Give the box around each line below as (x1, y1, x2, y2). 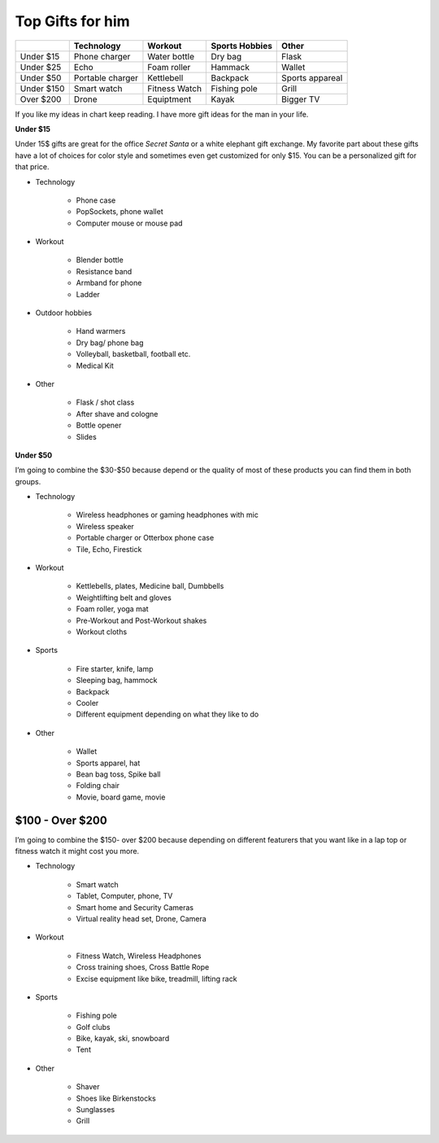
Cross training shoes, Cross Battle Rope (76, 962, 210, 972)
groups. (15, 476, 41, 486)
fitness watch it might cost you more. (15, 846, 140, 856)
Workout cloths (76, 627, 128, 637)
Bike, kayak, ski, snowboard (76, 1034, 170, 1044)
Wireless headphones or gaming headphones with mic (76, 510, 259, 520)
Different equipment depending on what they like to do (76, 709, 259, 720)
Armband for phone (76, 278, 142, 288)
